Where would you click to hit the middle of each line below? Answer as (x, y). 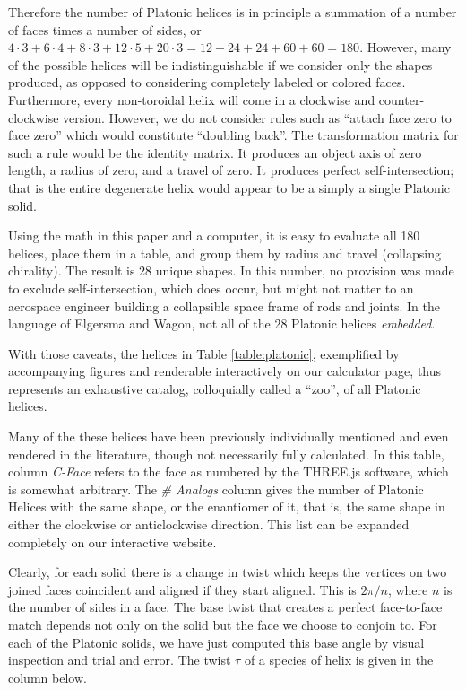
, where (408, 589)
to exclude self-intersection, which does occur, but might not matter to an (211, 288)
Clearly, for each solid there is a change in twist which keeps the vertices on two (228, 572)
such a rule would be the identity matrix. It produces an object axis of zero (215, 152)
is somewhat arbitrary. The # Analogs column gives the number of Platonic (216, 489)
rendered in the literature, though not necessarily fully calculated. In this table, (226, 454)
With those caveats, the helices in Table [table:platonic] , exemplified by (204, 353)
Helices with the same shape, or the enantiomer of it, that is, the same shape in (227, 507)
